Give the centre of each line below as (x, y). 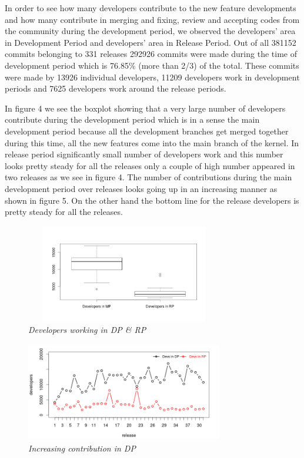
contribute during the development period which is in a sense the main (132, 119)
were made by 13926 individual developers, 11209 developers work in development (152, 77)
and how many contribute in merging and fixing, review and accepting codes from (152, 19)
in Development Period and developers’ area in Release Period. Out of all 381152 (151, 42)
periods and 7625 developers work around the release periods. (116, 88)
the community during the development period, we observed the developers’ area (150, 31)
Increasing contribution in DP (82, 448)
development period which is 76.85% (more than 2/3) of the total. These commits (152, 65)
